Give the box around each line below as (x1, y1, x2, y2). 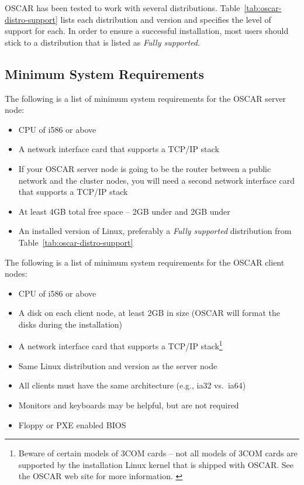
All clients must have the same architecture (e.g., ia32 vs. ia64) (18, 379, 246, 391)
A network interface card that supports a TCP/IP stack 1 (18, 338, 223, 352)
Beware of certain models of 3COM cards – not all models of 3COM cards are (18, 447, 298, 459)
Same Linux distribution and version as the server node (18, 359, 217, 372)
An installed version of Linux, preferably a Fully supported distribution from (18, 225, 292, 237)
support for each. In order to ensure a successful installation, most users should (5, 25, 289, 37)
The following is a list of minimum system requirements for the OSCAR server (5, 92, 286, 104)
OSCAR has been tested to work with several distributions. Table (5, 2, 240, 13)
